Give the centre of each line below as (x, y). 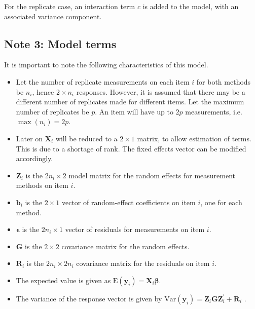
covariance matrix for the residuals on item (143, 263)
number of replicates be (52, 111)
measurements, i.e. (214, 111)
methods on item (42, 185)
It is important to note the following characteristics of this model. (106, 65)
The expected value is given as (63, 280)
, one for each (221, 202)
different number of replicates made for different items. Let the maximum (130, 102)
